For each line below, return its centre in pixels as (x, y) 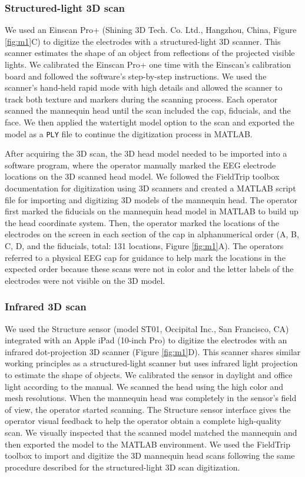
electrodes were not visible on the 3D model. (85, 280)
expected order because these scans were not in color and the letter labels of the (149, 269)
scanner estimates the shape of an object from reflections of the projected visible (150, 53)
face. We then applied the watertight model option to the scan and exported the (150, 122)
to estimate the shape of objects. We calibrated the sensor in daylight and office (149, 374)
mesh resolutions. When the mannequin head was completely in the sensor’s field (151, 398)
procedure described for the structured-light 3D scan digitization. (122, 467)
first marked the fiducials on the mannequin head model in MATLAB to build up (152, 211)
